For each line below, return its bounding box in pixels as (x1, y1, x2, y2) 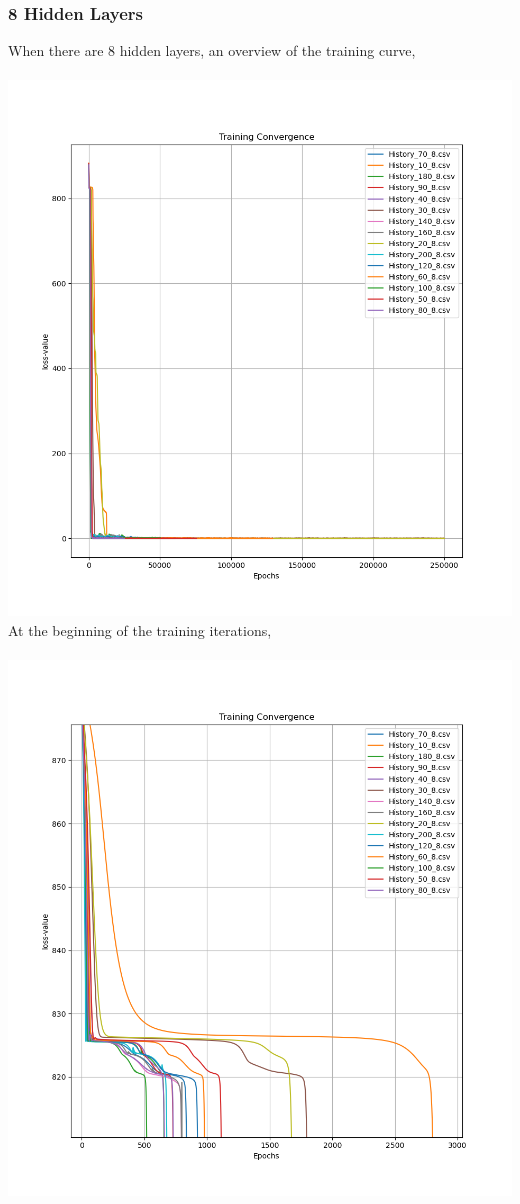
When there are (8, 40, 104, 61)
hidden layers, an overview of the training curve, (119, 40, 416, 61)
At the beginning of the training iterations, (8, 619, 272, 640)
